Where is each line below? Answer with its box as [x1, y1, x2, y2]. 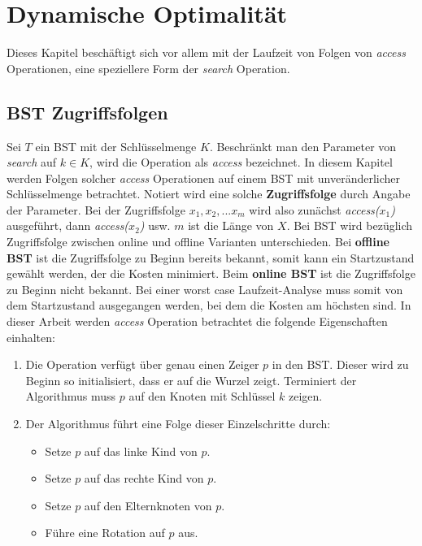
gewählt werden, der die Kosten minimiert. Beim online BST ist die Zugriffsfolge [7, 265, 415, 282]
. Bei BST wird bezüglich [286, 217, 413, 234]
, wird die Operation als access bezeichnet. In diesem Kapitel [89, 154, 393, 171]
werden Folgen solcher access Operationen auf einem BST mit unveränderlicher [7, 169, 401, 186]
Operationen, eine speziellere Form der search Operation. [7, 59, 290, 76]
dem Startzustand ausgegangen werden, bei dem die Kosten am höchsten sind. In [7, 297, 411, 314]
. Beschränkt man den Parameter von [209, 137, 397, 154]
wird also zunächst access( [249, 201, 380, 218]
